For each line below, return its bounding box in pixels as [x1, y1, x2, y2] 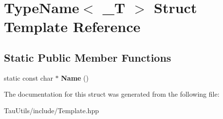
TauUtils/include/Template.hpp [4, 105, 99, 115]
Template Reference [4, 17, 141, 36]
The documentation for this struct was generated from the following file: [4, 89, 220, 99]
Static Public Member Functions [4, 50, 171, 65]
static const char [4, 72, 53, 83]
